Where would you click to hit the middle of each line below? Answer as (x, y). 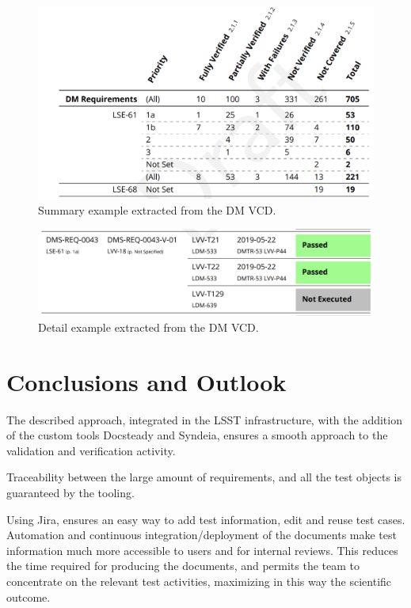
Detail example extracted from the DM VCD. (148, 327)
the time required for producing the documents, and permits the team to (183, 566)
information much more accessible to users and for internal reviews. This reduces (202, 550)
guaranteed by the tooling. (70, 493)
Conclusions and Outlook (147, 381)
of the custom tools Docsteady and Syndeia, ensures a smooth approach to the (197, 435)
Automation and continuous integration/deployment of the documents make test (202, 535)
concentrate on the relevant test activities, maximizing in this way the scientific (199, 581)
